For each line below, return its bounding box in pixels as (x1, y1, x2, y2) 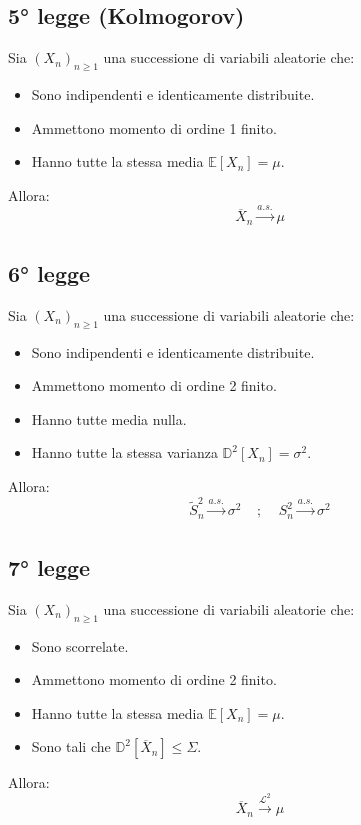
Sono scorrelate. (31, 635, 129, 656)
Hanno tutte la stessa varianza (31, 442, 218, 463)
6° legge (8, 257, 91, 288)
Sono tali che (31, 736, 111, 757)
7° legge (8, 552, 91, 583)
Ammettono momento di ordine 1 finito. (31, 117, 277, 138)
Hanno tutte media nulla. (31, 408, 187, 429)
